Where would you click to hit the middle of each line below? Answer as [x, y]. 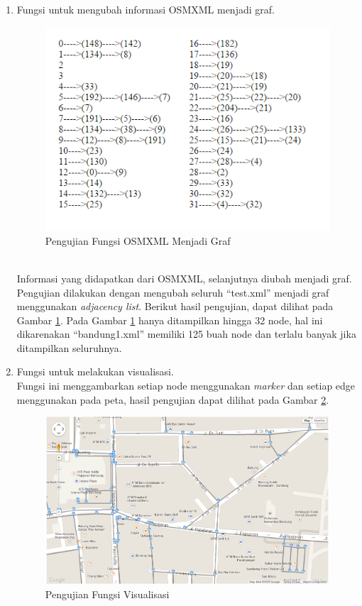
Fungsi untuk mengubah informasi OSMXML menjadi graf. [146, 9]
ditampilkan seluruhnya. [69, 347]
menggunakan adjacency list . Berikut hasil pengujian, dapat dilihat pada [175, 306]
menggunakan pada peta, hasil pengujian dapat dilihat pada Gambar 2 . [173, 399]
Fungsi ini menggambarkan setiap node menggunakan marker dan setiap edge [186, 386]
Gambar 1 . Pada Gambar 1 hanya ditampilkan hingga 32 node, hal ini [170, 320]
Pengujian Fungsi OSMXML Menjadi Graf [138, 240]
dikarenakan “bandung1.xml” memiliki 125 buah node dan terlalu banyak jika [186, 334]
